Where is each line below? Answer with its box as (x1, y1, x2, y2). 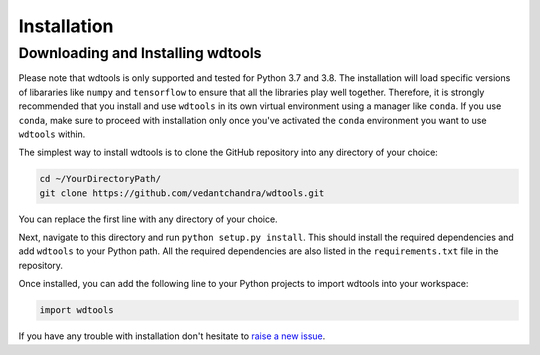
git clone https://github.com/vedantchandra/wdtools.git (39, 187, 325, 199)
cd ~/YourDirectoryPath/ (39, 173, 162, 185)
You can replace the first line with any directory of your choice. (18, 213, 279, 225)
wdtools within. (18, 128, 86, 140)
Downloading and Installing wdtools (18, 44, 262, 62)
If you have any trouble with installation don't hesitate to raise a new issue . (18, 330, 326, 342)
